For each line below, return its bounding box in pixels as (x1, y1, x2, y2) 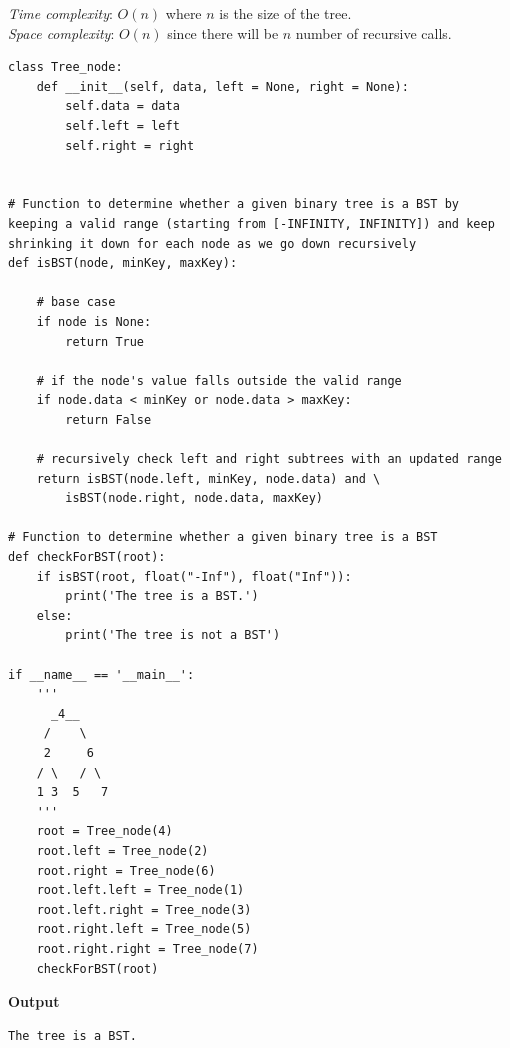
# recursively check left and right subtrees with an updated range (36, 452, 502, 467)
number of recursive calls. (295, 22, 452, 43)
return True (65, 334, 145, 349)
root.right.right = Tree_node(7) (36, 941, 259, 956)
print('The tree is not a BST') (65, 628, 281, 643)
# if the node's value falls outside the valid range (36, 373, 402, 388)
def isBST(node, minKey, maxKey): (8, 256, 238, 271)
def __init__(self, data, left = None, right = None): (36, 79, 409, 94)
